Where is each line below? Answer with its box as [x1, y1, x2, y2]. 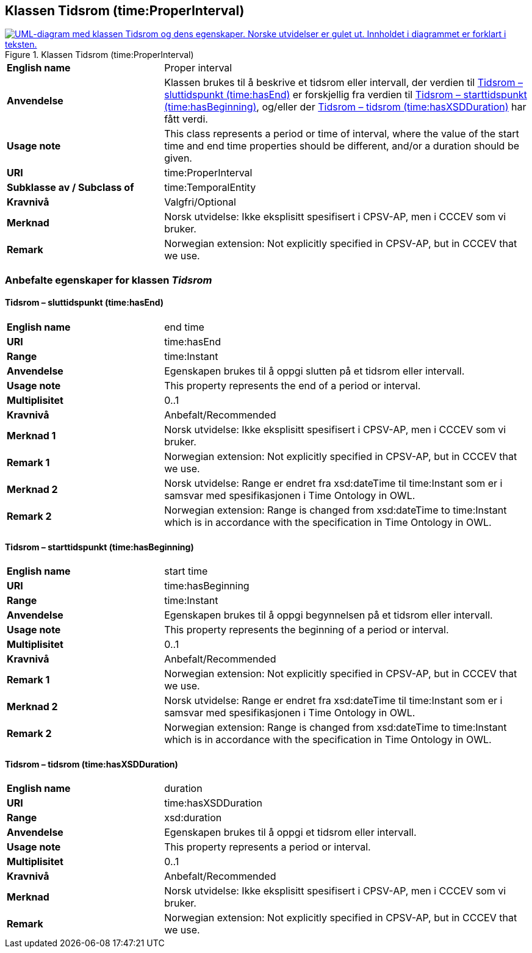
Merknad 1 [7, 430, 56, 442]
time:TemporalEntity [164, 181, 256, 194]
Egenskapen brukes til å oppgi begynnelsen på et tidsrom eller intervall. [164, 609, 493, 622]
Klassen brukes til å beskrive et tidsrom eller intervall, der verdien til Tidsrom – [164, 76, 523, 89]
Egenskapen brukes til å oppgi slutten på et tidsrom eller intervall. [164, 365, 465, 378]
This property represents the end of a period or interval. [164, 379, 421, 392]
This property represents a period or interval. [164, 841, 371, 854]
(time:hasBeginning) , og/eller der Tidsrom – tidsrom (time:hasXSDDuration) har [164, 101, 527, 113]
